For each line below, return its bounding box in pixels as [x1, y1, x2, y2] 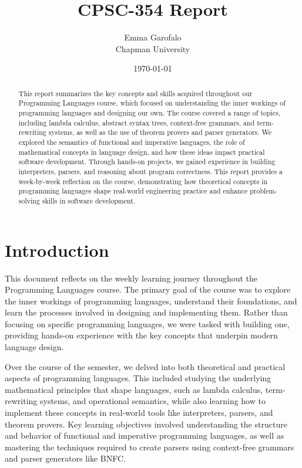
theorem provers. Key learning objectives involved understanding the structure [5, 418, 287, 430]
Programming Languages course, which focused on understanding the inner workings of [18, 98, 286, 108]
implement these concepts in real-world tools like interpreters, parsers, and [5, 406, 273, 419]
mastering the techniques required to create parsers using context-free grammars [5, 440, 294, 453]
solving [18, 195, 40, 205]
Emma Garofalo [124, 31, 182, 43]
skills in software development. [42, 195, 136, 205]
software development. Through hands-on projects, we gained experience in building [18, 157, 276, 167]
